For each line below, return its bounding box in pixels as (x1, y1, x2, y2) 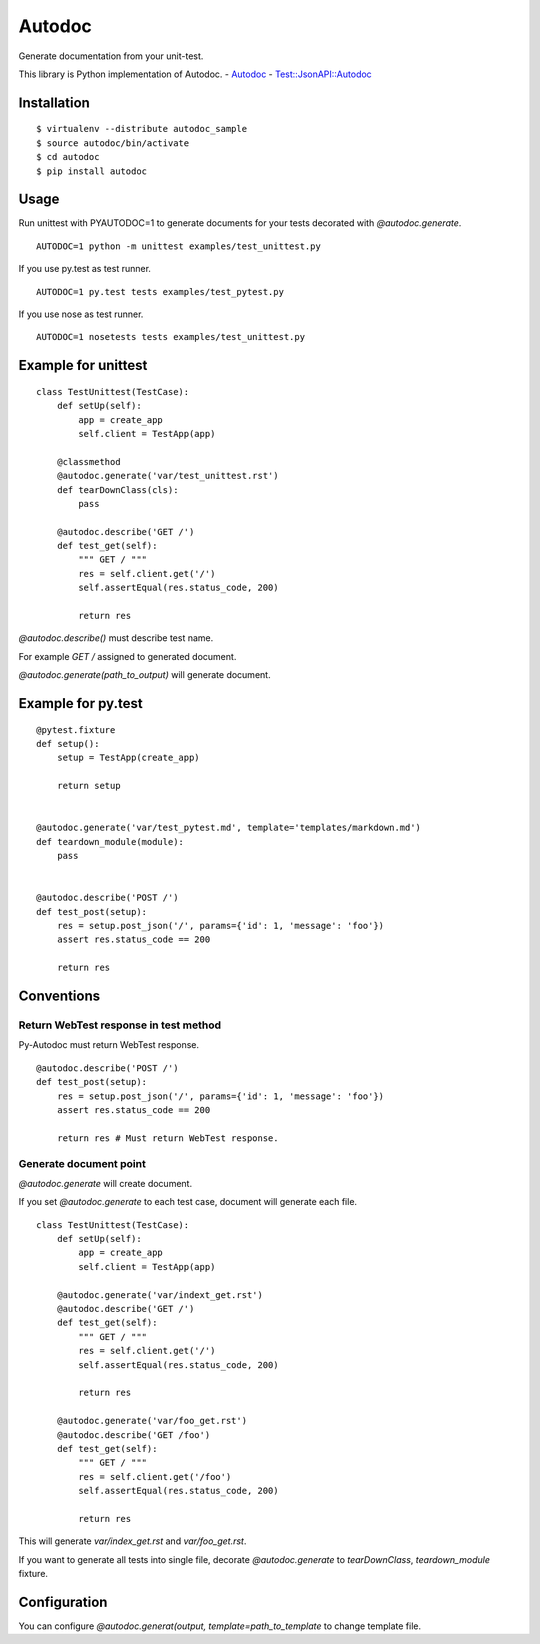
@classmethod (56, 456, 121, 467)
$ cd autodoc (36, 151, 100, 163)
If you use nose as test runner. (18, 308, 144, 320)
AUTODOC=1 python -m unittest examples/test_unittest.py (36, 240, 322, 252)
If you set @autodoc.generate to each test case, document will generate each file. (18, 1196, 358, 1208)
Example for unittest (18, 357, 148, 374)
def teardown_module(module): (36, 836, 185, 847)
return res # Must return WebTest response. (56, 1132, 279, 1144)
